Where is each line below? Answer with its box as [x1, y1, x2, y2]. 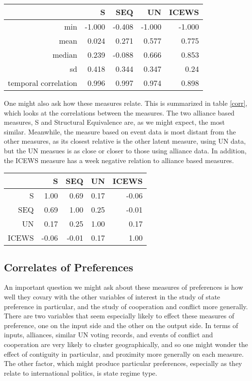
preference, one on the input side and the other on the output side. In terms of [4, 320, 238, 330]
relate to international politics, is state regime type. [4, 367, 157, 378]
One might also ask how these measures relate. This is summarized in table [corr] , [4, 98, 248, 108]
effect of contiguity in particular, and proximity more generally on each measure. [4, 348, 244, 359]
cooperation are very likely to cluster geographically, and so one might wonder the [4, 339, 248, 349]
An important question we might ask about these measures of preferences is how [4, 282, 243, 292]
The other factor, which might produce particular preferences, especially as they [4, 358, 242, 368]
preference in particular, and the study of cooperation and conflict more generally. [4, 301, 248, 311]
